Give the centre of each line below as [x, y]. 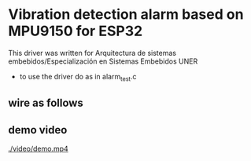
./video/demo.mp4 [38, 148]
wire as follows [46, 103]
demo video [38, 130]
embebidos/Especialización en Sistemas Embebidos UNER [103, 61]
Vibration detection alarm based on [126, 15]
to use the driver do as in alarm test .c [78, 77]
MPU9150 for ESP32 [76, 31]
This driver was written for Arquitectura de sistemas [92, 53]
